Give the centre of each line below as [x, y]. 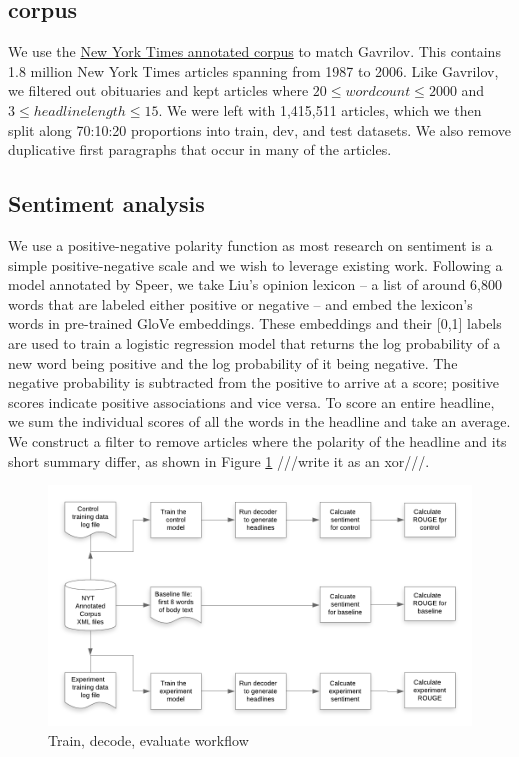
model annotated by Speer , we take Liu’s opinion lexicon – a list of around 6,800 [255, 284]
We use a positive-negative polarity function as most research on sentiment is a [250, 244]
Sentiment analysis [106, 203]
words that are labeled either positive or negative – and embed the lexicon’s [240, 303]
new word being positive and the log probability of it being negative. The [233, 362]
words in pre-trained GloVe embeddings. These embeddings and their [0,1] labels [255, 323]
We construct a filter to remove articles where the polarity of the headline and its [257, 440]
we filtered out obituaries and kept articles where [158, 90]
